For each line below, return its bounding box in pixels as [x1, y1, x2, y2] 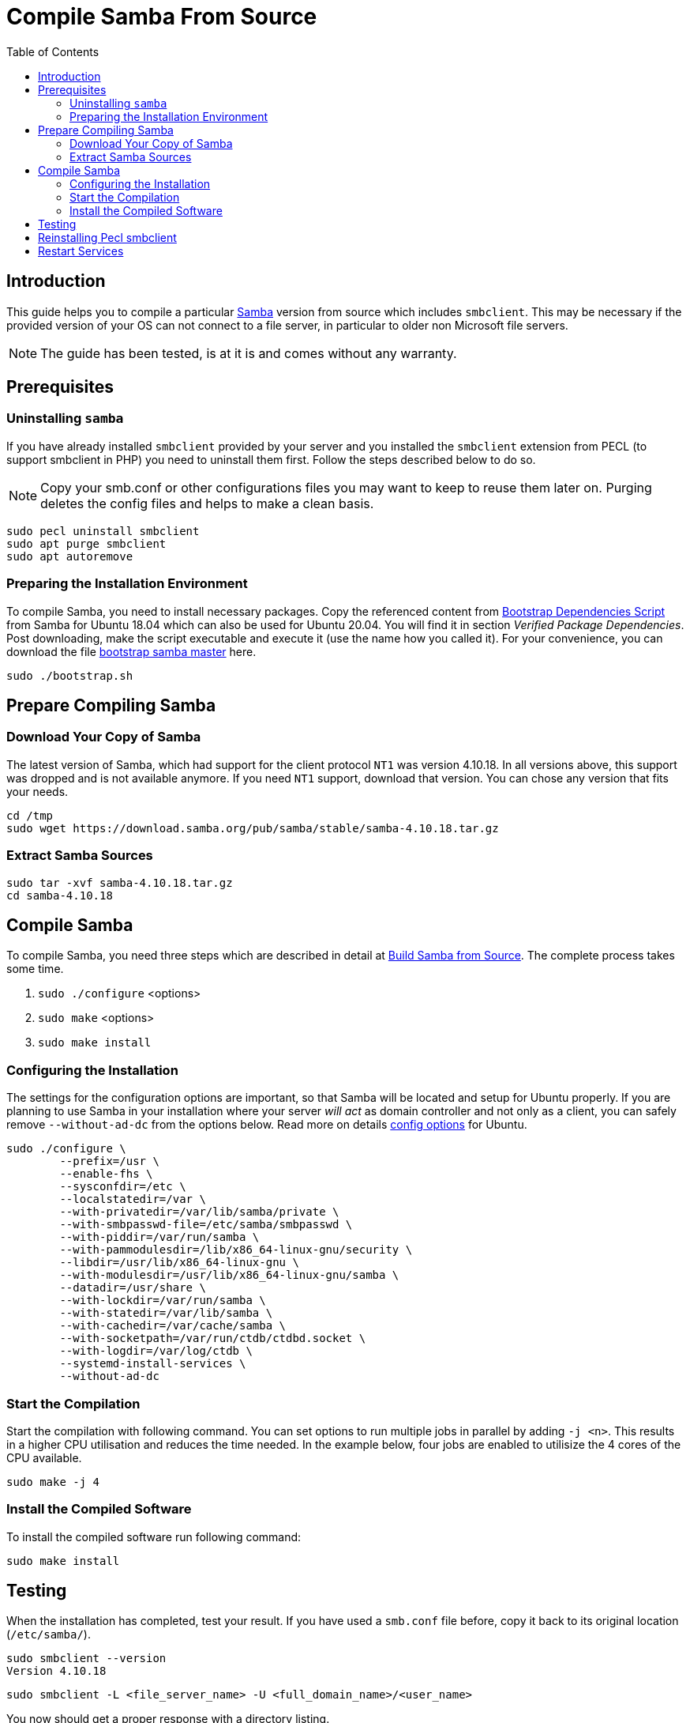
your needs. [6, 784, 69, 798]
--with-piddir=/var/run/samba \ [59, 1231, 260, 1244]
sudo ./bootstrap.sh [6, 669, 133, 682]
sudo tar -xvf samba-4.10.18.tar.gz [6, 876, 233, 889]
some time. [6, 962, 64, 976]
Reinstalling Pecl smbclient [38, 230, 177, 244]
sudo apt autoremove [6, 549, 133, 563]
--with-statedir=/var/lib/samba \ [59, 1306, 273, 1320]
